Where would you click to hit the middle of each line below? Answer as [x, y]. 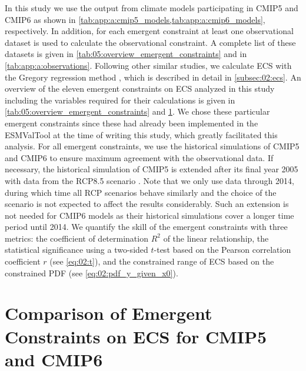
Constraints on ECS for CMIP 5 [136, 336]
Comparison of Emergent [109, 313]
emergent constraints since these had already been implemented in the [132, 123]
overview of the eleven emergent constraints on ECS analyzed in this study [140, 88]
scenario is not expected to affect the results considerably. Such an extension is [147, 204]
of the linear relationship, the [216, 238]
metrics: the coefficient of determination [76, 238]
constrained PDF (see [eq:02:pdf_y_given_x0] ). [92, 273]
